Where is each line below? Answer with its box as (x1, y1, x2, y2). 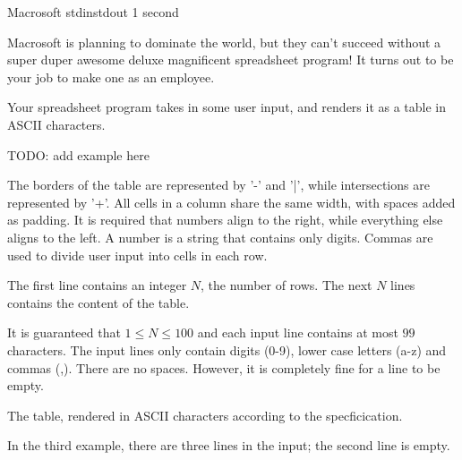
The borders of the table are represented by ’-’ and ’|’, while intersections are (7, 175, 430, 194)
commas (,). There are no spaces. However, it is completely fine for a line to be (7, 358, 441, 377)
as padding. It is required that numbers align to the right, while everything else (7, 210, 443, 229)
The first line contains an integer (7, 276, 187, 294)
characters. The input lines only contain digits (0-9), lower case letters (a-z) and (7, 340, 447, 359)
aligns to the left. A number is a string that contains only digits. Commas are (7, 227, 433, 246)
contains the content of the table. (7, 293, 190, 311)
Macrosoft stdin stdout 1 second (7, 3, 179, 21)
